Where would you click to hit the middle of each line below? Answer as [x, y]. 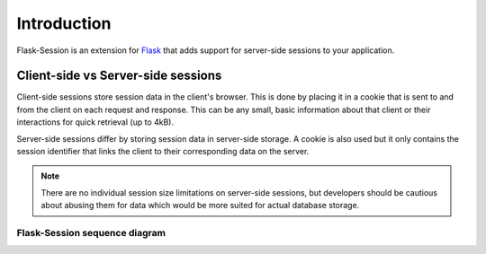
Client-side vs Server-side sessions [119, 76]
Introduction [64, 23]
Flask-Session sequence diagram [91, 232]
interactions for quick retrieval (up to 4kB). [95, 122]
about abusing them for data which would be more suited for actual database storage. [200, 206]
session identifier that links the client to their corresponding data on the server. [163, 152]
